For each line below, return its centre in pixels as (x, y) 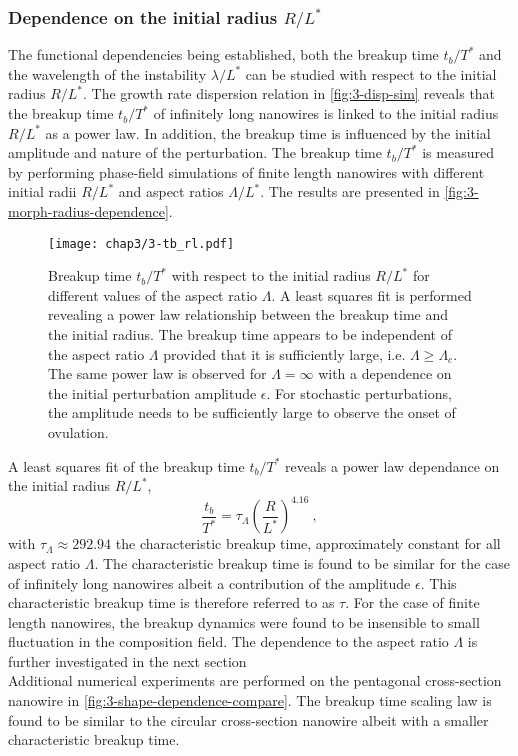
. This (438, 582)
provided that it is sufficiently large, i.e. (284, 353)
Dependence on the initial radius (143, 16)
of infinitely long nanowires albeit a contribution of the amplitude (209, 582)
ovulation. (78, 432)
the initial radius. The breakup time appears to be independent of (250, 334)
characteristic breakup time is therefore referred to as (171, 602)
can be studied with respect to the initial (371, 73)
